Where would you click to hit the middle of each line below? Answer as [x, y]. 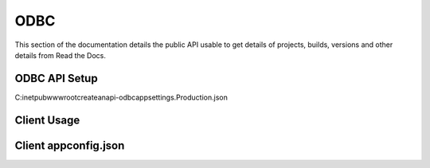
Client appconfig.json [70, 145]
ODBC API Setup [57, 78]
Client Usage [47, 120]
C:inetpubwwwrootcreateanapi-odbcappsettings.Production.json [121, 97]
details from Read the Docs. [61, 55]
